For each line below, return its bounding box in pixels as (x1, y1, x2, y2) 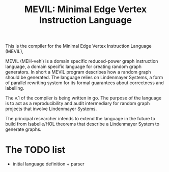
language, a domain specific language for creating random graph (5, 63, 142, 70)
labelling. (5, 85, 24, 91)
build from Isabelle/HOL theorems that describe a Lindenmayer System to (5, 121, 159, 127)
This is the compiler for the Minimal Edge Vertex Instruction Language (5, 43, 152, 49)
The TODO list (5, 144, 66, 156)
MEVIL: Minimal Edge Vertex (24, 4, 147, 15)
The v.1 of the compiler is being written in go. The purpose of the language (5, 95, 162, 101)
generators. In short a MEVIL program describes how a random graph (5, 69, 151, 75)
